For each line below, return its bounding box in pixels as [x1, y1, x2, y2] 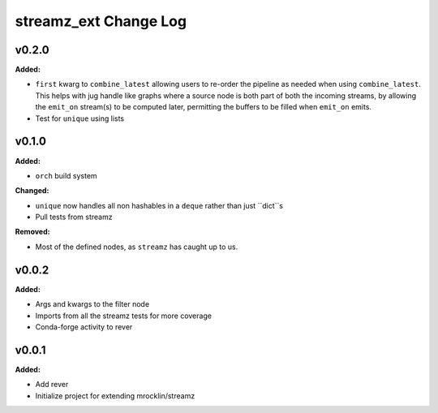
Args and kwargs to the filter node [35, 299, 150, 309]
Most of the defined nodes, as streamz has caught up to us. [35, 242, 238, 252]
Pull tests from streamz [35, 212, 113, 222]
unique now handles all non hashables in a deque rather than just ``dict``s [35, 200, 284, 210]
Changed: [15, 186, 49, 196]
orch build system [35, 170, 97, 180]
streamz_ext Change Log [15, 12, 187, 30]
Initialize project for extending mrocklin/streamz [35, 390, 195, 401]
